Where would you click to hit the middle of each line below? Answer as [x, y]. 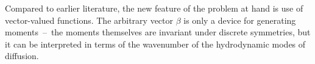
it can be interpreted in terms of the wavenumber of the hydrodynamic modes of [155, 44]
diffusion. [22, 56]
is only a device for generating [240, 20]
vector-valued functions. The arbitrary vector [89, 20]
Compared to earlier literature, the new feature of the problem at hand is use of [154, 8]
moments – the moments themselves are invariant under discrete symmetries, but [158, 32]
